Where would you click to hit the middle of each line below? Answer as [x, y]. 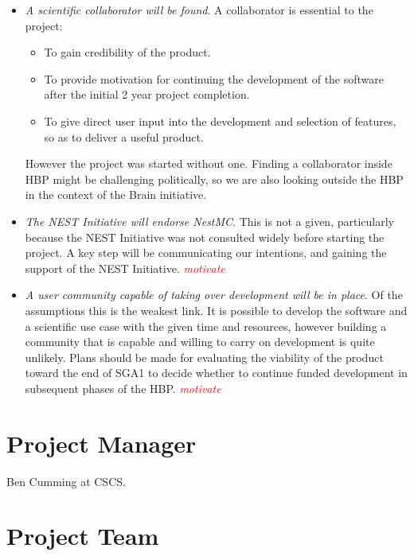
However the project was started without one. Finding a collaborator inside [209, 163]
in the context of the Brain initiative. [116, 194]
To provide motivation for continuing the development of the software [214, 78]
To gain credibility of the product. [127, 52]
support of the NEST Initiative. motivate [125, 268]
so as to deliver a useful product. [124, 136]
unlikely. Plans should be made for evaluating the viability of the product [204, 357]
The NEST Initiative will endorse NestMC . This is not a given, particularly [209, 221]
